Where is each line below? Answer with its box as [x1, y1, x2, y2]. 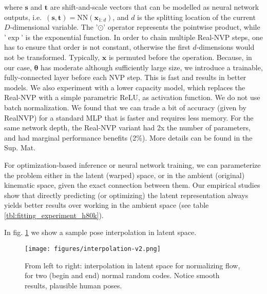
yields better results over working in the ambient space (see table [4, 200, 209, 210]
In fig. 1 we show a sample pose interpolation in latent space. [4, 227, 197, 238]
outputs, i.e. [4, 11, 42, 22]
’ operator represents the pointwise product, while [103, 22, 260, 32]
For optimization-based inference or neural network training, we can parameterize [4, 159, 261, 170]
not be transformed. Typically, [4, 51, 100, 62]
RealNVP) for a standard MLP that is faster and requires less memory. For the [4, 112, 254, 123]
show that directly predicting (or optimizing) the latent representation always [4, 189, 249, 200]
